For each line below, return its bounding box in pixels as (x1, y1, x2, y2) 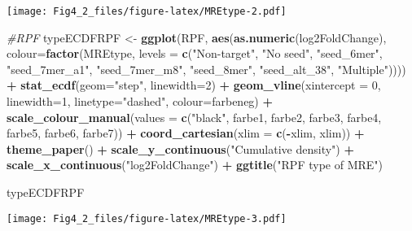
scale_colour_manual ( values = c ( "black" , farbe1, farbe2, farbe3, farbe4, (7, 108, 382, 125)
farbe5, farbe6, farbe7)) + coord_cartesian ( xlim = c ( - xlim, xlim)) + (7, 124, 365, 142)
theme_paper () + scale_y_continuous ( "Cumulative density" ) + (7, 140, 354, 157)
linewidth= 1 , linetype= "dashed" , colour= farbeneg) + (7, 93, 273, 110)
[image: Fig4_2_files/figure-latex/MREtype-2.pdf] (7, 6, 287, 17)
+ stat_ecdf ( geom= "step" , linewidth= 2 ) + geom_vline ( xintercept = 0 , (7, 76, 381, 94)
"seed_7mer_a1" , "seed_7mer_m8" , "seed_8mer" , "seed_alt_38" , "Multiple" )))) (7, 60, 406, 77)
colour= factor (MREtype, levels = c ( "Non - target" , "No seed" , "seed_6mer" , (7, 45, 383, 62)
